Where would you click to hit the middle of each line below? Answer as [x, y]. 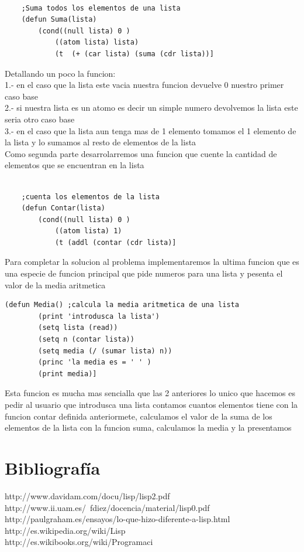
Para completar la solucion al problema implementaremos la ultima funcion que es [152, 262]
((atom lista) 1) [88, 231]
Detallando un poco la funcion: [60, 73]
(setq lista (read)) [78, 328]
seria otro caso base [40, 119]
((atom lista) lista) [97, 42]
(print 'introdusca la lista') [99, 316]
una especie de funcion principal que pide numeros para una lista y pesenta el [144, 273]
